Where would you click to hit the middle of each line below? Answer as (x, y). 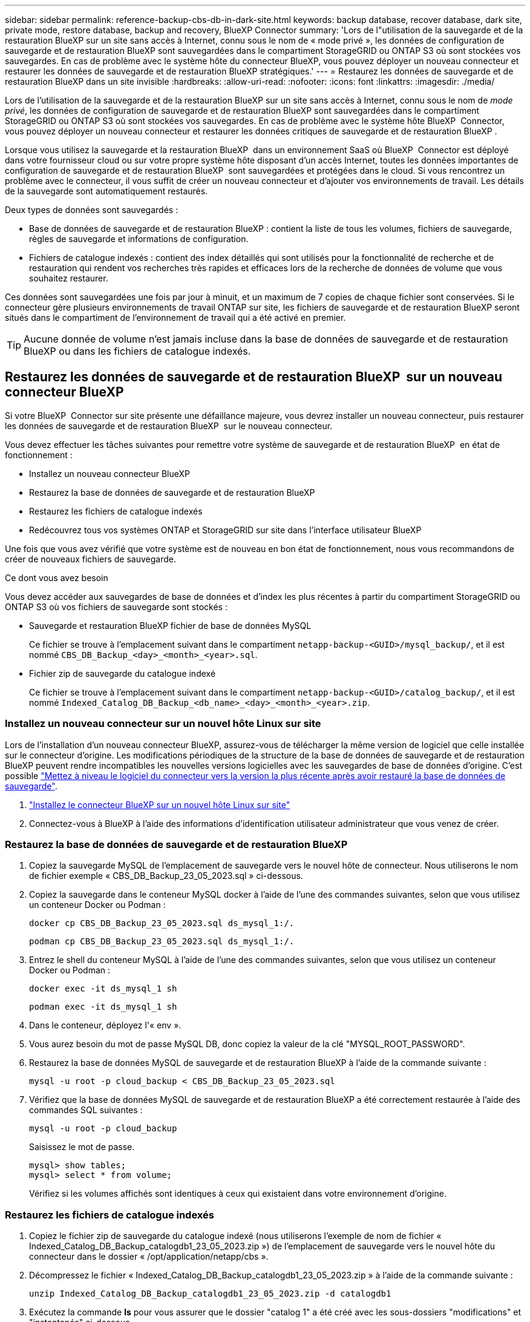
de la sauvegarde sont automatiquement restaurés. (106, 191)
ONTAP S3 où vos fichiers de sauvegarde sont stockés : (116, 607)
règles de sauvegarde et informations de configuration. (139, 239)
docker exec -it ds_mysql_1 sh (103, 989)
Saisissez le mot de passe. (82, 1147)
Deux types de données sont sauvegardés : (92, 210)
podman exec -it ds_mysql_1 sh (103, 1007)
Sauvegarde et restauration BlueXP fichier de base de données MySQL (170, 625)
